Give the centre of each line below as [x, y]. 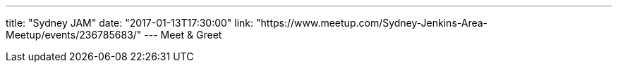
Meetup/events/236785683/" [74, 35]
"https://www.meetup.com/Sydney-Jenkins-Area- [372, 23]
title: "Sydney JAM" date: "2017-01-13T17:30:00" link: [130, 23]
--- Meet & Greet [183, 35]
